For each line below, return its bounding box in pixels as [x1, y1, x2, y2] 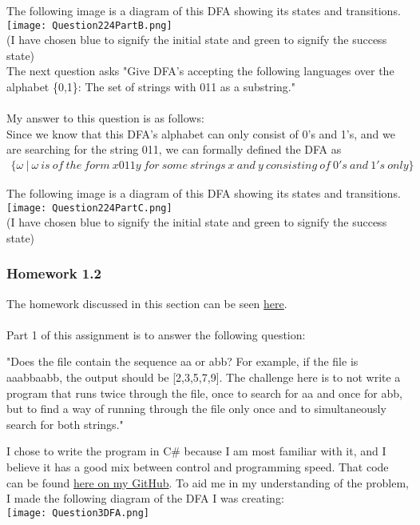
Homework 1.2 [6, 263, 101, 283]
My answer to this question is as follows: [6, 110, 204, 126]
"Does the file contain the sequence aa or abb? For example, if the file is [6, 353, 359, 370]
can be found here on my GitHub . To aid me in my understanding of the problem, [6, 474, 409, 491]
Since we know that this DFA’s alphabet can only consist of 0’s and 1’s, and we [6, 125, 395, 142]
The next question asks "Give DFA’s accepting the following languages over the [6, 62, 394, 79]
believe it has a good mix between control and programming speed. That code [6, 459, 389, 475]
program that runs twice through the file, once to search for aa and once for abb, [6, 384, 402, 401]
